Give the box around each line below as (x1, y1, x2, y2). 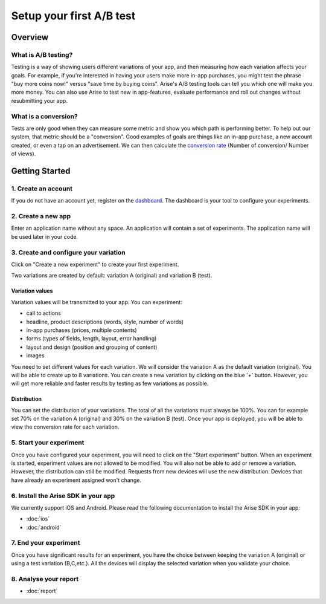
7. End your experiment (11, 539, 80, 547)
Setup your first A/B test (11, 9, 136, 22)
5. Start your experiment (11, 438, 85, 447)
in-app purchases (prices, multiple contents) (26, 326, 137, 334)
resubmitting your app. (11, 97, 68, 104)
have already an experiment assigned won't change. (11, 476, 142, 484)
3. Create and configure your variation (11, 248, 126, 256)
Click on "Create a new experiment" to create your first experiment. (11, 261, 179, 268)
